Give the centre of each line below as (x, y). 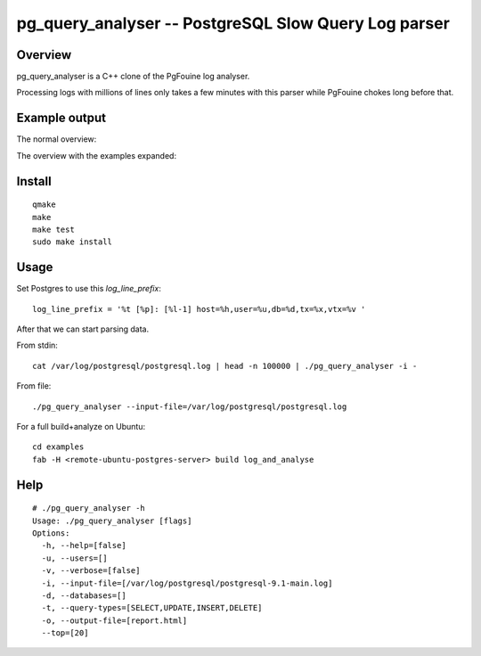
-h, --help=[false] (84, 545)
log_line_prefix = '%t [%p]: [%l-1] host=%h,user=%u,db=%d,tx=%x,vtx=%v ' (199, 309)
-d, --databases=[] (84, 595)
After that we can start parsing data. (83, 329)
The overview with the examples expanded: (97, 155)
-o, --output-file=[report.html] (114, 620)
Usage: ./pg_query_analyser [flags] (112, 521)
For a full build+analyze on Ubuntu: (81, 426)
